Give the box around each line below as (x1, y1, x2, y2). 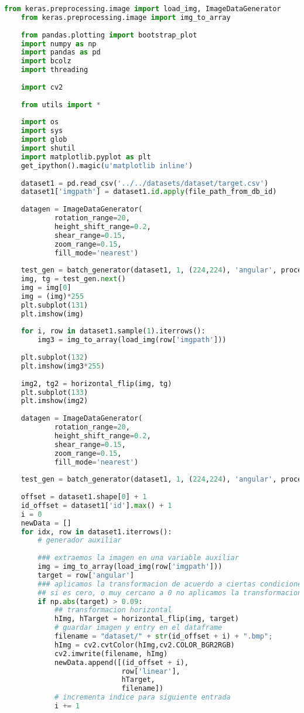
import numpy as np (21, 39, 97, 48)
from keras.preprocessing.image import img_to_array (21, 13, 231, 22)
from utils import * (21, 100, 101, 109)
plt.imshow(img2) (21, 397, 88, 405)
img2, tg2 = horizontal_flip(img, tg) (21, 379, 172, 388)
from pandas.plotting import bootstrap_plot (21, 30, 197, 39)
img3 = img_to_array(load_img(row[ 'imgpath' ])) (37, 336, 227, 344)
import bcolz (21, 57, 71, 66)
